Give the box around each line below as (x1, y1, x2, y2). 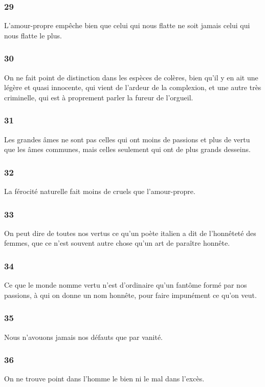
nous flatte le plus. (4, 30, 62, 40)
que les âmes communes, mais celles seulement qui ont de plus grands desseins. (4, 144, 251, 155)
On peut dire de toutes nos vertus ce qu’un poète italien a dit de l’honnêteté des (4, 227, 256, 238)
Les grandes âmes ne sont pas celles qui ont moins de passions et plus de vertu (4, 134, 250, 144)
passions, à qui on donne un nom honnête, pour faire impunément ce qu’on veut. (4, 289, 257, 300)
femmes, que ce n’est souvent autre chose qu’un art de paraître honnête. (4, 238, 230, 248)
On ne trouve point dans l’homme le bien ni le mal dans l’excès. (4, 373, 205, 384)
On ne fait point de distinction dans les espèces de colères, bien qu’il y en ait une (4, 72, 258, 82)
